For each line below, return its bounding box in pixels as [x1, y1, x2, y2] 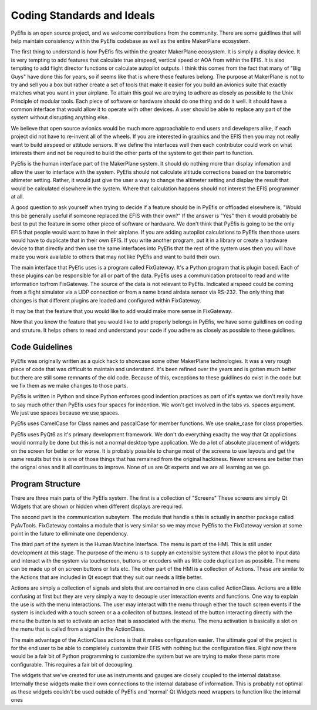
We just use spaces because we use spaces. [11, 409, 120, 416]
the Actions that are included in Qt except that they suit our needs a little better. [11, 573, 203, 581]
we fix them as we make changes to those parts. [11, 382, 129, 389]
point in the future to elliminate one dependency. [11, 530, 129, 537]
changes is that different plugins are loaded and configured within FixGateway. [11, 297, 201, 304]
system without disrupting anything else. [11, 114, 109, 121]
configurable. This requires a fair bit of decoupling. [11, 661, 134, 668]
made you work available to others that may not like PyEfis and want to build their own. [11, 253, 221, 260]
